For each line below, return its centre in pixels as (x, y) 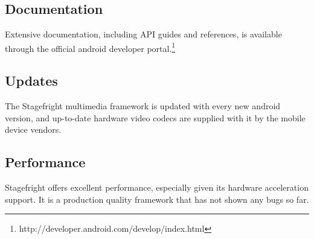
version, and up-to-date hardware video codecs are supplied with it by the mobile (155, 117)
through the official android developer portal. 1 (90, 47)
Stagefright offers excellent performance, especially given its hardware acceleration (157, 187)
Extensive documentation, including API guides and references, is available (143, 34)
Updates (31, 81)
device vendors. (33, 129)
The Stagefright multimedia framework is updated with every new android (143, 106)
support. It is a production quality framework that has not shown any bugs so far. (157, 199)
